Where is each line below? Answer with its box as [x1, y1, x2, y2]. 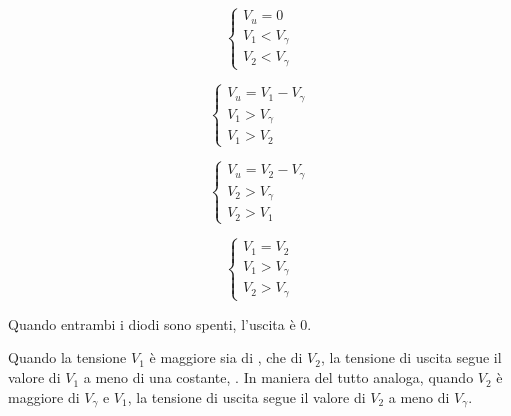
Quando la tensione [8, 347, 127, 368]
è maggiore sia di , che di [149, 347, 303, 368]
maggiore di [8, 386, 80, 407]
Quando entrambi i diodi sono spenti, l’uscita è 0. [8, 313, 312, 334]
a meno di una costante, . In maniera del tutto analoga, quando [83, 367, 474, 388]
